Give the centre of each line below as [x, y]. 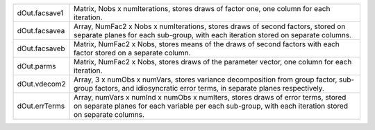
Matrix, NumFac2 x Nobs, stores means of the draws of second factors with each [206, 44]
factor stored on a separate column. [132, 53]
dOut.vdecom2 [41, 84]
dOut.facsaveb [41, 48]
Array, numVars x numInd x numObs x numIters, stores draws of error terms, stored [210, 97]
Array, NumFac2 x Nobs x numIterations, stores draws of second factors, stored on [209, 26]
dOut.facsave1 [40, 13]
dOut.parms [36, 66]
